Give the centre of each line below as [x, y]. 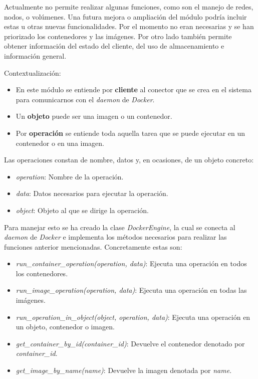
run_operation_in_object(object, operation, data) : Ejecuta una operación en [133, 317]
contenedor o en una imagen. [60, 143]
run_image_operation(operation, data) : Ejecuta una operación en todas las [131, 290]
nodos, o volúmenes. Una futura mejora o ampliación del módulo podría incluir [125, 16]
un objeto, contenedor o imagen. [65, 327]
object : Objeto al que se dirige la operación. [82, 210]
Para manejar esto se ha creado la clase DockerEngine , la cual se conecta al [120, 227]
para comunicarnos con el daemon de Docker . [85, 99]
